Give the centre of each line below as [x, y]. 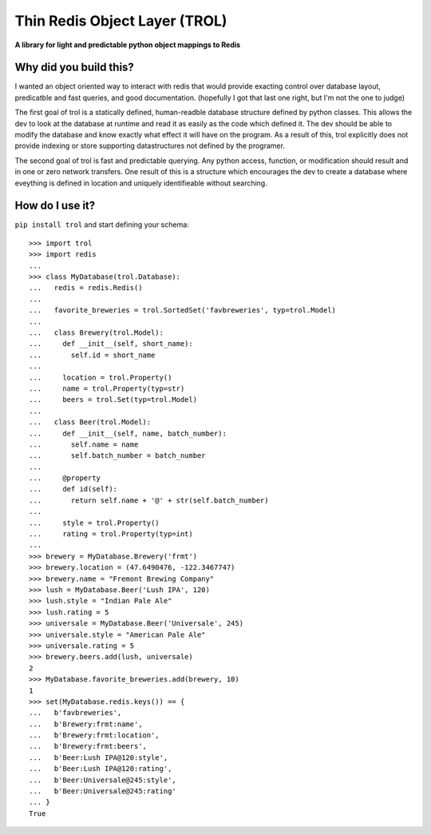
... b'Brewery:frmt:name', [86, 724]
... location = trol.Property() [101, 377]
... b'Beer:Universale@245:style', [103, 780]
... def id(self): [73, 489]
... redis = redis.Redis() [86, 288]
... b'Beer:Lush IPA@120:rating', [101, 769]
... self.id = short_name [92, 355]
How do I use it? [55, 206]
